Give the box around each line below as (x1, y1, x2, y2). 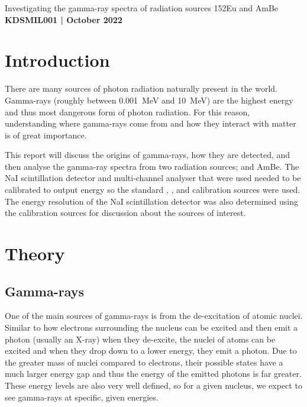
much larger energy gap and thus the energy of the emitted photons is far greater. (5, 367, 302, 380)
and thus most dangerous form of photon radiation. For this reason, (5, 105, 250, 118)
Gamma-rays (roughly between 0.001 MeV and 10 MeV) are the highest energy (5, 93, 293, 106)
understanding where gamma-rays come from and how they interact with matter (5, 117, 296, 130)
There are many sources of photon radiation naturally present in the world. (5, 82, 277, 95)
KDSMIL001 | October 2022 (5, 13, 122, 25)
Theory (5, 241, 65, 266)
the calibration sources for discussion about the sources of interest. (5, 206, 246, 219)
